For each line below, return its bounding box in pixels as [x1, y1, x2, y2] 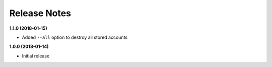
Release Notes [9, 8, 72, 19]
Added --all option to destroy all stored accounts [22, 34, 128, 40]
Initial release [22, 53, 50, 59]
